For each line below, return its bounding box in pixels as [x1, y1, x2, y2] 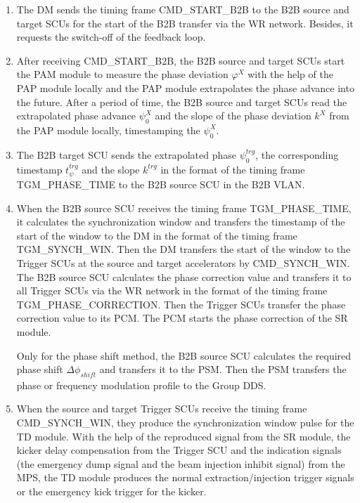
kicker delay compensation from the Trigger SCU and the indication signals [16, 443, 342, 457]
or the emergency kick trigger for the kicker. [16, 484, 207, 499]
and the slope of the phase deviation [155, 108, 311, 123]
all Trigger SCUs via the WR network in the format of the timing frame [16, 283, 328, 298]
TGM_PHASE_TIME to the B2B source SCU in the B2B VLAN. [16, 176, 305, 191]
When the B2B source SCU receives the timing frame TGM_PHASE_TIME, [16, 200, 352, 215]
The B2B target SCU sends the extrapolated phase [16, 147, 236, 162]
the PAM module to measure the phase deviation [16, 67, 229, 81]
